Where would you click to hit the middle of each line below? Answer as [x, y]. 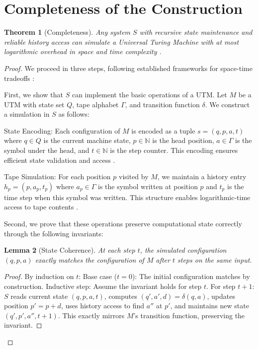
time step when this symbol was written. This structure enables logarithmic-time [127, 197]
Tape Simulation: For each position [57, 176]
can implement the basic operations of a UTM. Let [149, 95]
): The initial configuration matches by [191, 276]
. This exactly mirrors [91, 315]
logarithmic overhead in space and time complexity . [83, 51]
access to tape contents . [41, 207]
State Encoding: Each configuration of [62, 130]
